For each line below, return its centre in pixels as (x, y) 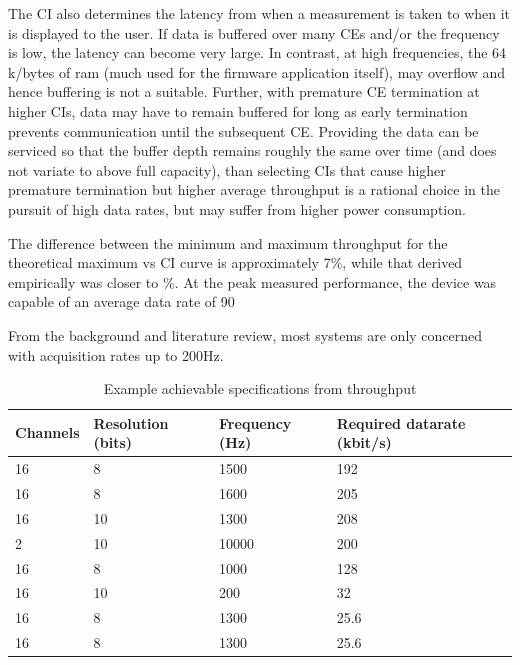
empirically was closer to (83, 281)
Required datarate (401, 422)
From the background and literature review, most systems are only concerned (245, 334)
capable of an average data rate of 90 (121, 301)
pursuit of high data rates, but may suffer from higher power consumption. (237, 208)
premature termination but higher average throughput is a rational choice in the (254, 189)
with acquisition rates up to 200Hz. (116, 354)
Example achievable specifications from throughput (260, 388)
